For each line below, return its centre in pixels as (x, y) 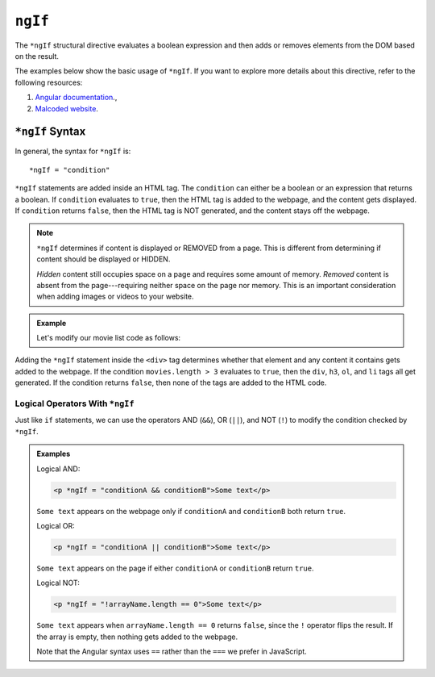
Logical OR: (56, 525)
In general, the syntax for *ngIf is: (73, 151)
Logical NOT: (58, 583)
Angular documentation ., (76, 98)
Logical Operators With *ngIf (75, 403)
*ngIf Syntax (50, 132)
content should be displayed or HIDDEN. (104, 259)
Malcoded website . (66, 108)
